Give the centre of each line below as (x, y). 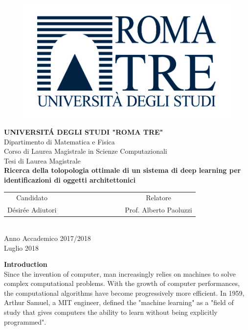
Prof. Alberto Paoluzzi (158, 210)
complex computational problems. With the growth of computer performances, (122, 283)
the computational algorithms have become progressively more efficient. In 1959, (124, 293)
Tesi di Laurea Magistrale (42, 160)
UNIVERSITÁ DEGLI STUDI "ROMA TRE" (84, 132)
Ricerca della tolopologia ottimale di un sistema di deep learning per (123, 170)
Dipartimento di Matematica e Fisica (59, 141)
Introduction (26, 264)
